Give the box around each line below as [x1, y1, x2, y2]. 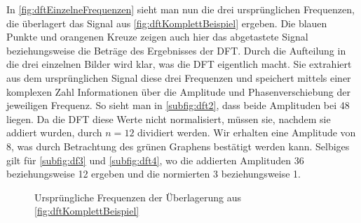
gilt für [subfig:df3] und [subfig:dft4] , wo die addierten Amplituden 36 [6, 152, 304, 167]
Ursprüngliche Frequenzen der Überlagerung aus [34, 189, 242, 204]
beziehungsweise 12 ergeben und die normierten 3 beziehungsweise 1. [6, 166, 301, 181]
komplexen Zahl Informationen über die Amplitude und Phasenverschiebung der [6, 84, 350, 99]
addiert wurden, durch [6, 125, 102, 140]
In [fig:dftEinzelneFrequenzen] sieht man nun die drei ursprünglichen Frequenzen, [6, 2, 355, 16]
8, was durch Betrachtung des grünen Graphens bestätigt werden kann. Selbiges [6, 138, 350, 153]
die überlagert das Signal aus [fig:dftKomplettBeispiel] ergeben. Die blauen [6, 15, 327, 30]
